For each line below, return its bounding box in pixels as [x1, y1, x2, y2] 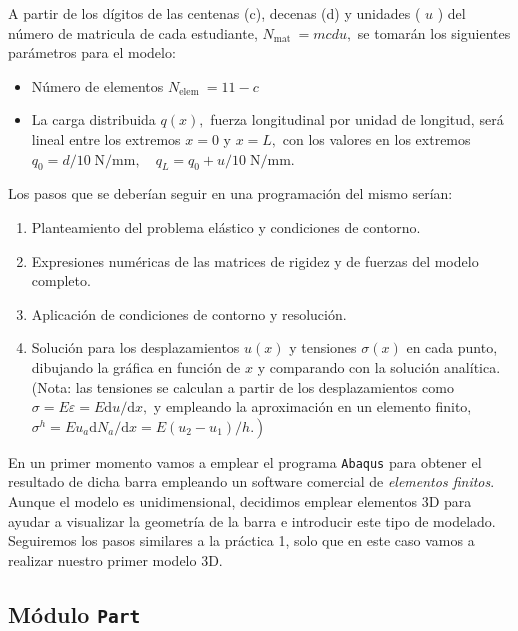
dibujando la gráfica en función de [31, 356, 241, 377]
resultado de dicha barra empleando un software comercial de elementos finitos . [8, 471, 495, 492]
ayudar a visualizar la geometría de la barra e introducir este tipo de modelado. [8, 510, 496, 531]
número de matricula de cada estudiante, [8, 22, 258, 43]
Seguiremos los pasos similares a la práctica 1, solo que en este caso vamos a [8, 530, 475, 551]
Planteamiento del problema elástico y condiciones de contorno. [31, 216, 421, 237]
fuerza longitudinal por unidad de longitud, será [210, 109, 504, 130]
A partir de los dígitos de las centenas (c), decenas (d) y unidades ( [8, 3, 421, 23]
